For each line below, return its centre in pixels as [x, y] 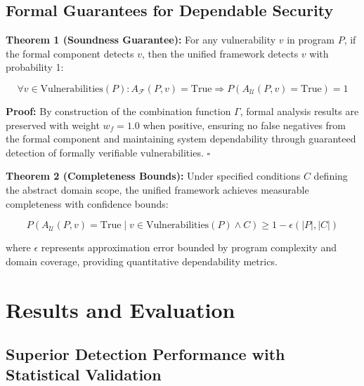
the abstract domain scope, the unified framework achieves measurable [157, 189]
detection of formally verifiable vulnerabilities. [105, 152]
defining [331, 176]
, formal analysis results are [299, 111]
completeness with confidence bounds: [87, 203]
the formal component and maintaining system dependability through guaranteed [181, 139]
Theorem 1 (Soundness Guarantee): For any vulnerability [141, 40]
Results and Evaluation [121, 309]
